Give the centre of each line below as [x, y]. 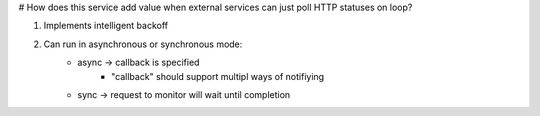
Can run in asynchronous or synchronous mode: [143, 44]
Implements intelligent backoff [106, 26]
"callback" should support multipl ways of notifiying [218, 76]
